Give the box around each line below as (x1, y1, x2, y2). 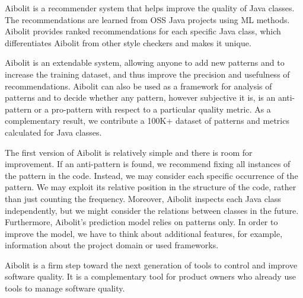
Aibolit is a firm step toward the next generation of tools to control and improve (5, 258, 298, 271)
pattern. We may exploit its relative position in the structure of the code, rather (5, 181, 296, 193)
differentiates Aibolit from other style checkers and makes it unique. (5, 36, 251, 49)
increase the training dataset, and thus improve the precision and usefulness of (5, 68, 290, 80)
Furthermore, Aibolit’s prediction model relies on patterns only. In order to (5, 216, 278, 228)
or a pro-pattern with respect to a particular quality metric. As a (34, 102, 271, 115)
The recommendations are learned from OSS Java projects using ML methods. (5, 13, 290, 25)
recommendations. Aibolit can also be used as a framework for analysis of (5, 79, 272, 92)
